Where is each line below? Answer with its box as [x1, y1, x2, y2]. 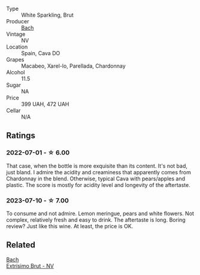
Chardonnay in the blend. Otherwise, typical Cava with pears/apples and [6, 175, 186, 182]
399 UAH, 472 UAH [21, 101, 69, 107]
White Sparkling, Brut [21, 11, 74, 19]
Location [6, 43, 28, 50]
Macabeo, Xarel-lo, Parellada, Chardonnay [21, 62, 126, 69]
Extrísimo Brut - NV [6, 262, 54, 269]
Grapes [6, 56, 25, 63]
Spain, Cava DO [21, 50, 60, 56]
